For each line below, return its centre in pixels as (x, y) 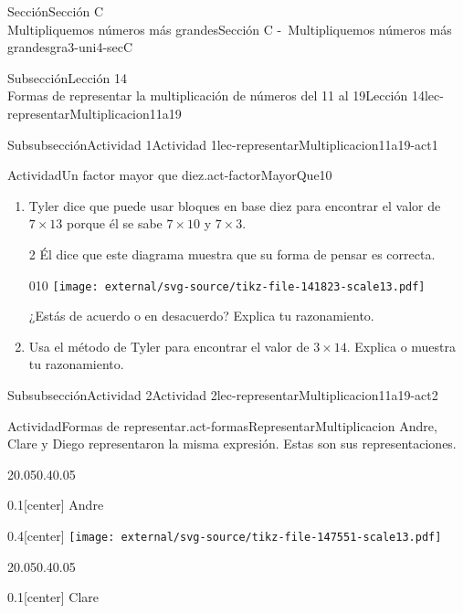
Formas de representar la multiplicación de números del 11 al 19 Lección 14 (216, 95)
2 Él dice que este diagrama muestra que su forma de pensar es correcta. (232, 254)
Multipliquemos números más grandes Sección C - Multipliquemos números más (230, 29)
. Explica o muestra (401, 346)
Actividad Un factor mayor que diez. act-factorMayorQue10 (170, 175)
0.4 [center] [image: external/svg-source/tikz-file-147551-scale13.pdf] (225, 535)
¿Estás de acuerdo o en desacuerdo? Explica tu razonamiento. (201, 316)
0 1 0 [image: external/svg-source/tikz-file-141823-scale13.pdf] (227, 285)
